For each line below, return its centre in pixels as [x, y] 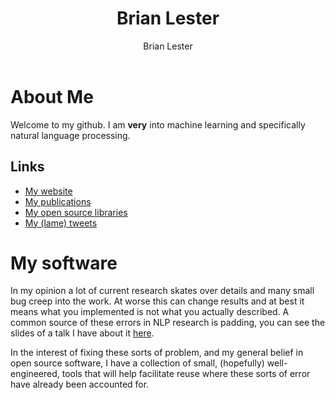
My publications [58, 201]
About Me [52, 96]
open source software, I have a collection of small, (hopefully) [137, 363]
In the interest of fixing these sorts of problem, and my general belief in [157, 353]
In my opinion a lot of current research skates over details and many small [162, 291]
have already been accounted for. [80, 384]
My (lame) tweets [61, 223]
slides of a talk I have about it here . [82, 333]
